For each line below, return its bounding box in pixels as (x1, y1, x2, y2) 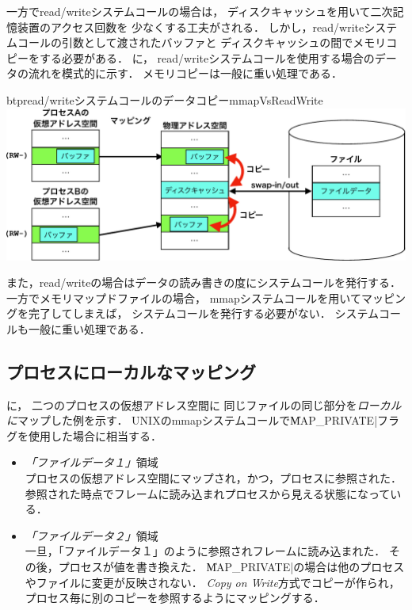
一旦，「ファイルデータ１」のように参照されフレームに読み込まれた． (25, 543, 386, 559)
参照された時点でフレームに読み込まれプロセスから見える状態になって (25, 485, 391, 501)
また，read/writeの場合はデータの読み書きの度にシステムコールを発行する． (6, 274, 401, 291)
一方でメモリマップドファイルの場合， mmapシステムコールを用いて (6, 289, 361, 306)
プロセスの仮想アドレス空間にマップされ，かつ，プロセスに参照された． (25, 470, 402, 486)
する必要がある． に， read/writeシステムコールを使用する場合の (39, 49, 375, 66)
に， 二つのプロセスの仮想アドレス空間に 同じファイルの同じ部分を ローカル (6, 396, 402, 413)
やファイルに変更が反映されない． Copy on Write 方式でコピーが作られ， (25, 574, 400, 590)
